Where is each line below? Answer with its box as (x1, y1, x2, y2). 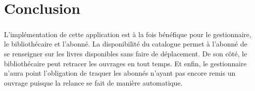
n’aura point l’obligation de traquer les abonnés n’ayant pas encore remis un (4, 68, 236, 78)
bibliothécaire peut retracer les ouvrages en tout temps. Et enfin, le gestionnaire (4, 58, 247, 68)
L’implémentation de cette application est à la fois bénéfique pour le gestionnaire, (4, 29, 252, 39)
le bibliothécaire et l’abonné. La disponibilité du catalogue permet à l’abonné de (4, 39, 248, 49)
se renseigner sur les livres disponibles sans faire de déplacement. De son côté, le (4, 48, 247, 58)
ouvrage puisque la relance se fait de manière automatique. (4, 77, 183, 88)
